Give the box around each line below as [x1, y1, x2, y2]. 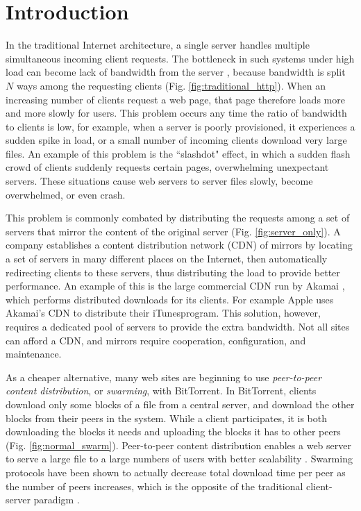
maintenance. [6, 346, 62, 361]
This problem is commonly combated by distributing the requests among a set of [6, 210, 350, 225]
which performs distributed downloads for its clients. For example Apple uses [6, 292, 334, 306]
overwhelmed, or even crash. [6, 187, 126, 201]
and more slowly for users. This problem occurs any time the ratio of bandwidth [6, 106, 347, 120]
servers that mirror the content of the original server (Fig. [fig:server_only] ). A [6, 224, 341, 238]
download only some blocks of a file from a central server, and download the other [6, 396, 355, 411]
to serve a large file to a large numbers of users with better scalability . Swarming [6, 451, 353, 466]
